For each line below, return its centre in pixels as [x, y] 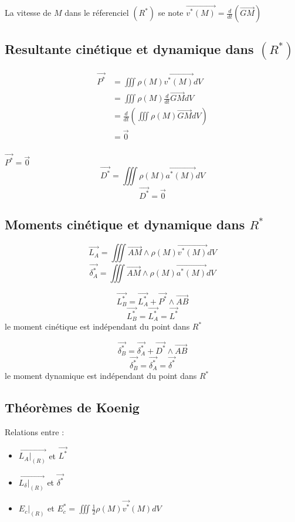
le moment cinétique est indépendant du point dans [97, 326]
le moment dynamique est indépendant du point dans [101, 376]
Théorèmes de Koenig [72, 407]
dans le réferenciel [97, 13]
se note [171, 13]
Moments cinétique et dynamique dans [125, 224]
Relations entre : [35, 432]
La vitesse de [28, 13]
